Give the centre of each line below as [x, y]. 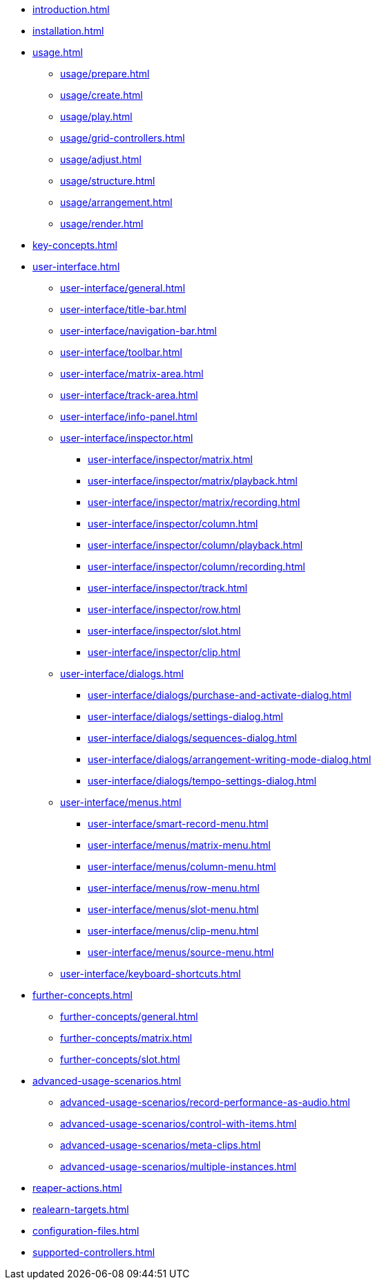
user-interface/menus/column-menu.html [182, 866]
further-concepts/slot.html [120, 1059]
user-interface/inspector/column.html [173, 524]
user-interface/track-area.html [129, 395]
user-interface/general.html [123, 288]
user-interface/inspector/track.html [168, 588]
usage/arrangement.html [116, 202]
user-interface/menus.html [121, 802]
